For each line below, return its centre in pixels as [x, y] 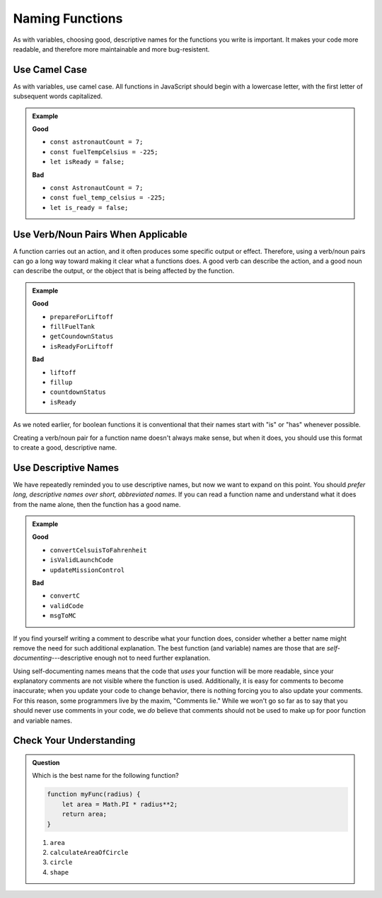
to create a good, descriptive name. [65, 447]
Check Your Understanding [74, 741]
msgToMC [63, 616]
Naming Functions [68, 18]
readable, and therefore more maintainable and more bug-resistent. [111, 49]
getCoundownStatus [82, 337]
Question [46, 763]
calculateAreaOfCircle [89, 852]
